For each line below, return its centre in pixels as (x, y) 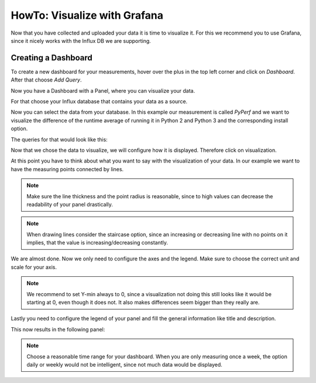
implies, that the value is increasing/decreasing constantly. (97, 243)
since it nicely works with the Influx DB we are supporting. (81, 40)
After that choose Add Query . (46, 80)
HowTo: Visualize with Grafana (87, 15)
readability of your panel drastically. (70, 204)
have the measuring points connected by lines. (67, 169)
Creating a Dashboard (52, 58)
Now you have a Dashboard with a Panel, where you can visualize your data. (103, 90)
